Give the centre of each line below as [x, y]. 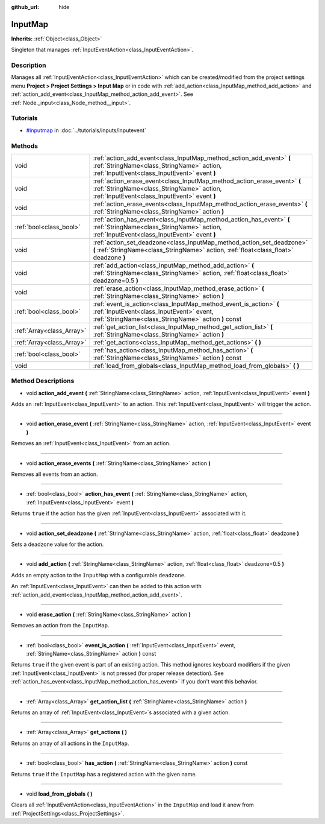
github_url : [25, 7]
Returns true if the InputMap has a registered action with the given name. [104, 774]
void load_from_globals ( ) [59, 794]
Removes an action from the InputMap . [60, 626]
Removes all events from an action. [55, 474]
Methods [25, 146]
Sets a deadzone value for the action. [57, 544]
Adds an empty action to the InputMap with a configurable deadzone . [98, 575]
